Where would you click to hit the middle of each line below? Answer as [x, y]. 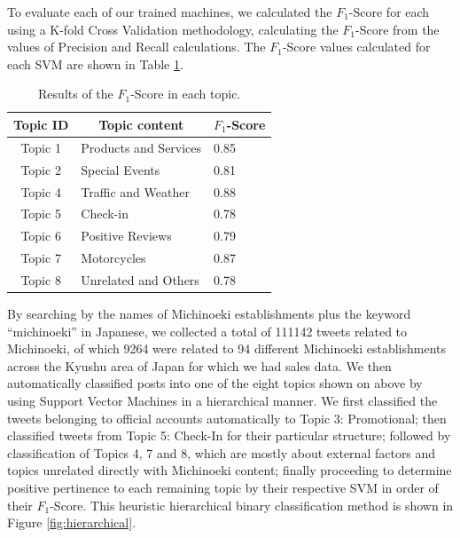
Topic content [141, 124]
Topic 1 [41, 147]
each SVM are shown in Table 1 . [95, 63]
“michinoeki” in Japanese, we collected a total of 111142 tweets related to [207, 331]
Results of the [76, 94]
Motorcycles [113, 258]
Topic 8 [41, 279]
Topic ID [41, 124]
